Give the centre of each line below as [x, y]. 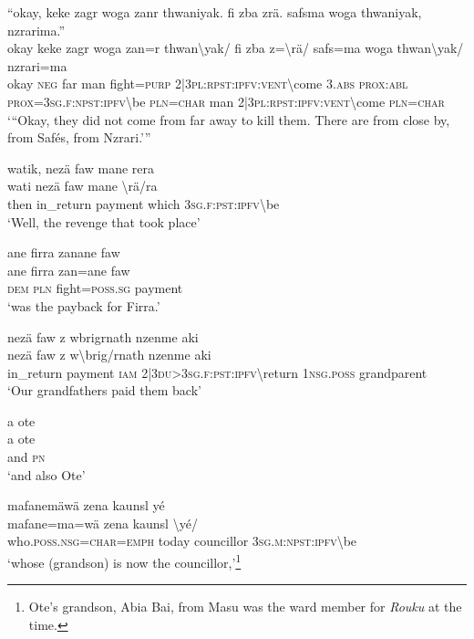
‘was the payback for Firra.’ [84, 305]
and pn [26, 457]
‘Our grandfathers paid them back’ [104, 390]
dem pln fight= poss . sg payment [95, 288]
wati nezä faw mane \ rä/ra [82, 186]
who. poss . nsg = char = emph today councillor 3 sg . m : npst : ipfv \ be [182, 541]
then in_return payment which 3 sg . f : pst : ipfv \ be [144, 203]
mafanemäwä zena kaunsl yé [86, 505]
